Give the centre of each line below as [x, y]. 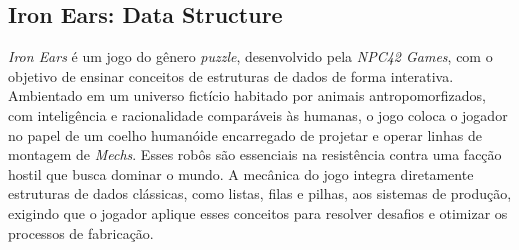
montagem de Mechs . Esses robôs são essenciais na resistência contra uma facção [255, 154]
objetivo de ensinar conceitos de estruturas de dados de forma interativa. [231, 75]
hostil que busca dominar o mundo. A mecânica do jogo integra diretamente [241, 173]
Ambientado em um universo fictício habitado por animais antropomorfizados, [247, 95]
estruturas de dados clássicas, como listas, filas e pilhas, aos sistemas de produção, [260, 193]
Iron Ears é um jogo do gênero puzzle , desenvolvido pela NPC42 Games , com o [250, 56]
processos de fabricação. [81, 232]
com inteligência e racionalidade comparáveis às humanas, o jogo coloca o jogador [258, 114]
